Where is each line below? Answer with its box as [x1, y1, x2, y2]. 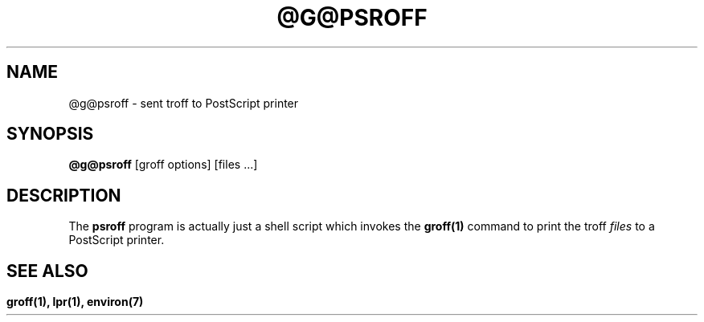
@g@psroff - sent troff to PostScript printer [68, 96, 299, 110]
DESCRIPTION [6, 185, 121, 206]
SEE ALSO [6, 260, 88, 281]
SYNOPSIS [6, 124, 94, 145]
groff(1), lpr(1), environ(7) [6, 295, 144, 309]
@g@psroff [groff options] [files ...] [68, 157, 258, 172]
